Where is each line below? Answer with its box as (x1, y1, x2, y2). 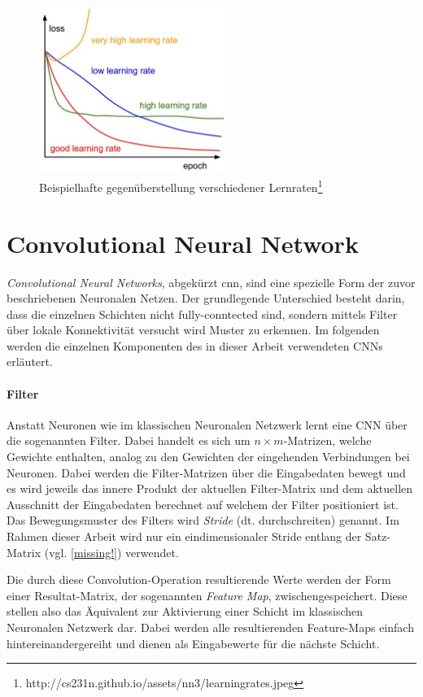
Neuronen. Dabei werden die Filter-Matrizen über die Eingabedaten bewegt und (7, 464, 406, 481)
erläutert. (7, 353, 53, 370)
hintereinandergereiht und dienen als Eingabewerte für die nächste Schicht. (7, 634, 380, 651)
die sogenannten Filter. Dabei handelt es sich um (7, 432, 251, 449)
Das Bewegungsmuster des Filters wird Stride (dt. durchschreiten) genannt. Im (7, 512, 399, 529)
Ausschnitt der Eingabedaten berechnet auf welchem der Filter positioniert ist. (7, 495, 399, 512)
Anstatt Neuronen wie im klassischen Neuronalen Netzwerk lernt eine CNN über (7, 416, 408, 433)
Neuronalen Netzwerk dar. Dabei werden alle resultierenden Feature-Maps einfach (7, 618, 414, 635)
